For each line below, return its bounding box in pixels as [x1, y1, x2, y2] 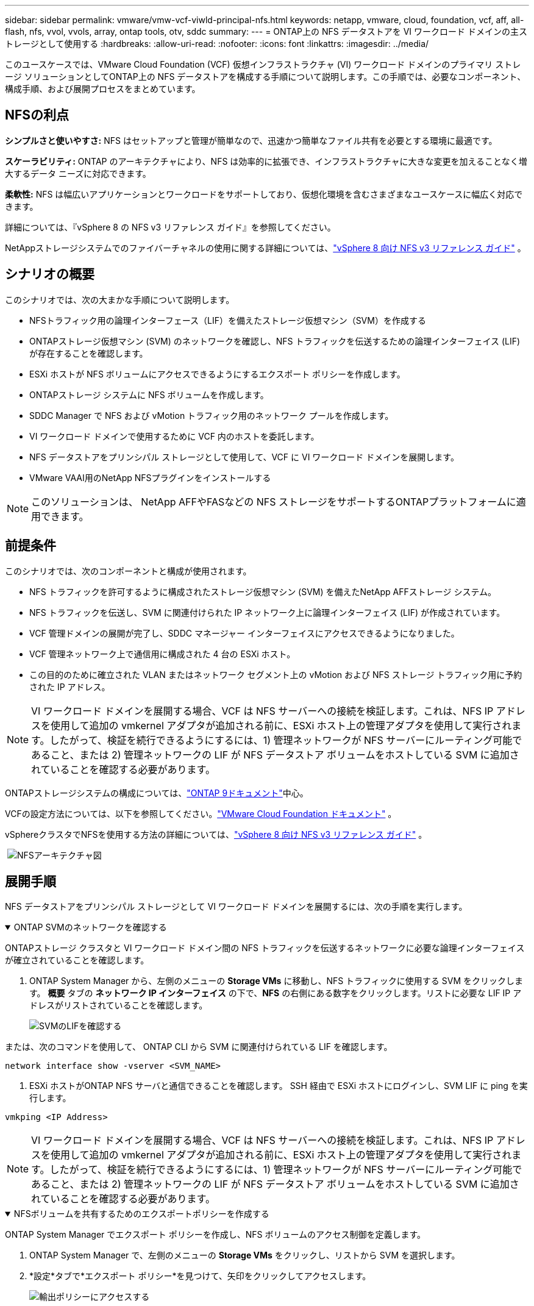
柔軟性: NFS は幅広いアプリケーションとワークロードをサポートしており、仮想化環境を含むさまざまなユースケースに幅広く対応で [5, 188, 523, 199]
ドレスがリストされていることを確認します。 [29, 1000, 208, 1011]
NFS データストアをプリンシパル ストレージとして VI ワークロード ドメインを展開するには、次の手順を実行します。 [5, 901, 468, 912]
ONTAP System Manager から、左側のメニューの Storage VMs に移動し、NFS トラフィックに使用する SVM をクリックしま [29, 976, 524, 987]
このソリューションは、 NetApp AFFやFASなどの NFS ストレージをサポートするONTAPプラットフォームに [31, 495, 516, 508]
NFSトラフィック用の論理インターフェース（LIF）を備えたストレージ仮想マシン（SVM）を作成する [29, 315, 426, 326]
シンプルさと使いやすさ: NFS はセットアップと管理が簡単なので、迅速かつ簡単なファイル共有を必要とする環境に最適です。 [5, 135, 497, 146]
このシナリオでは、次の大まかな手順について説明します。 [5, 294, 235, 305]
